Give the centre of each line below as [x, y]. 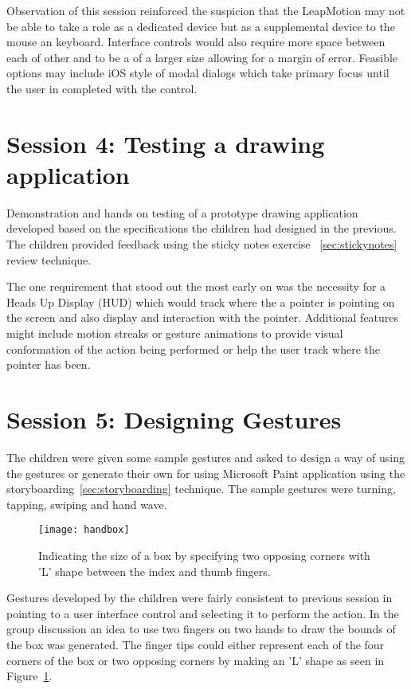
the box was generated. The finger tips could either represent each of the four [196, 644]
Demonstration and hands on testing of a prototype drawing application [182, 212]
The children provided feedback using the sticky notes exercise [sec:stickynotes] [202, 244]
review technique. [49, 259]
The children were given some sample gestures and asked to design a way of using [205, 457]
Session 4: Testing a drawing [166, 143]
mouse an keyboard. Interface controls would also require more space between [196, 42]
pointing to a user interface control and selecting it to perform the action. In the [203, 613]
